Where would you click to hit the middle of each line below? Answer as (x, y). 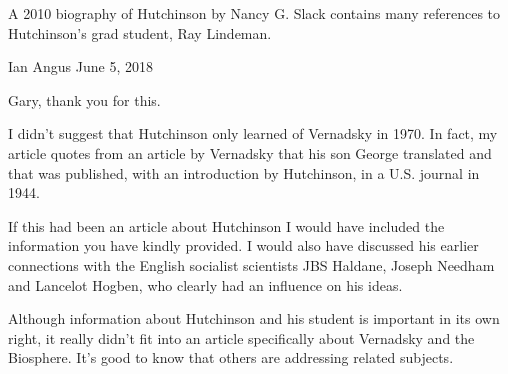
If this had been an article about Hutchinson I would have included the (226, 225)
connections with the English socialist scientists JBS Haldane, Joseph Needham (251, 264)
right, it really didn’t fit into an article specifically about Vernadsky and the (241, 337)
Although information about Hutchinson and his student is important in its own (254, 318)
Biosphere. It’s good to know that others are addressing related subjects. (231, 357)
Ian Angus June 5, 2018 (80, 66)
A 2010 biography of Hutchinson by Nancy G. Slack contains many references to (254, 13)
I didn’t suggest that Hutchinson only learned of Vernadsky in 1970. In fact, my (253, 133)
